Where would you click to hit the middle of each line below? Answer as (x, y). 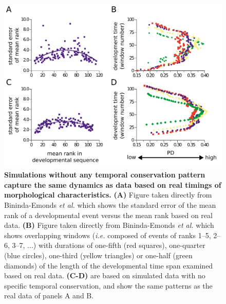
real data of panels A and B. (49, 296)
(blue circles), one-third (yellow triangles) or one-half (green (98, 255)
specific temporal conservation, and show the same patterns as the (108, 285)
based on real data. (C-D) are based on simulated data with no (105, 275)
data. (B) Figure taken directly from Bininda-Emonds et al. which (109, 225)
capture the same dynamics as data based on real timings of (113, 184)
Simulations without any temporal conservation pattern (105, 175)
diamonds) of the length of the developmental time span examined (109, 265)
